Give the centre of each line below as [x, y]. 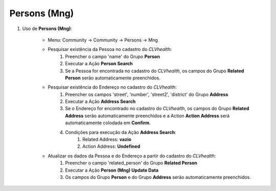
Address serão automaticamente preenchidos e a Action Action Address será [147, 116]
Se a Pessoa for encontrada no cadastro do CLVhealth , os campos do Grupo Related [155, 71]
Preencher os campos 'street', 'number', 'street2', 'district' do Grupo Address [147, 94]
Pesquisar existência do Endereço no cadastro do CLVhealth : [112, 87]
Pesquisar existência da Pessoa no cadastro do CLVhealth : [110, 49]
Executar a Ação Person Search [99, 64]
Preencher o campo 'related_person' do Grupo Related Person [131, 163]
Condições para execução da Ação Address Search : [121, 132]
